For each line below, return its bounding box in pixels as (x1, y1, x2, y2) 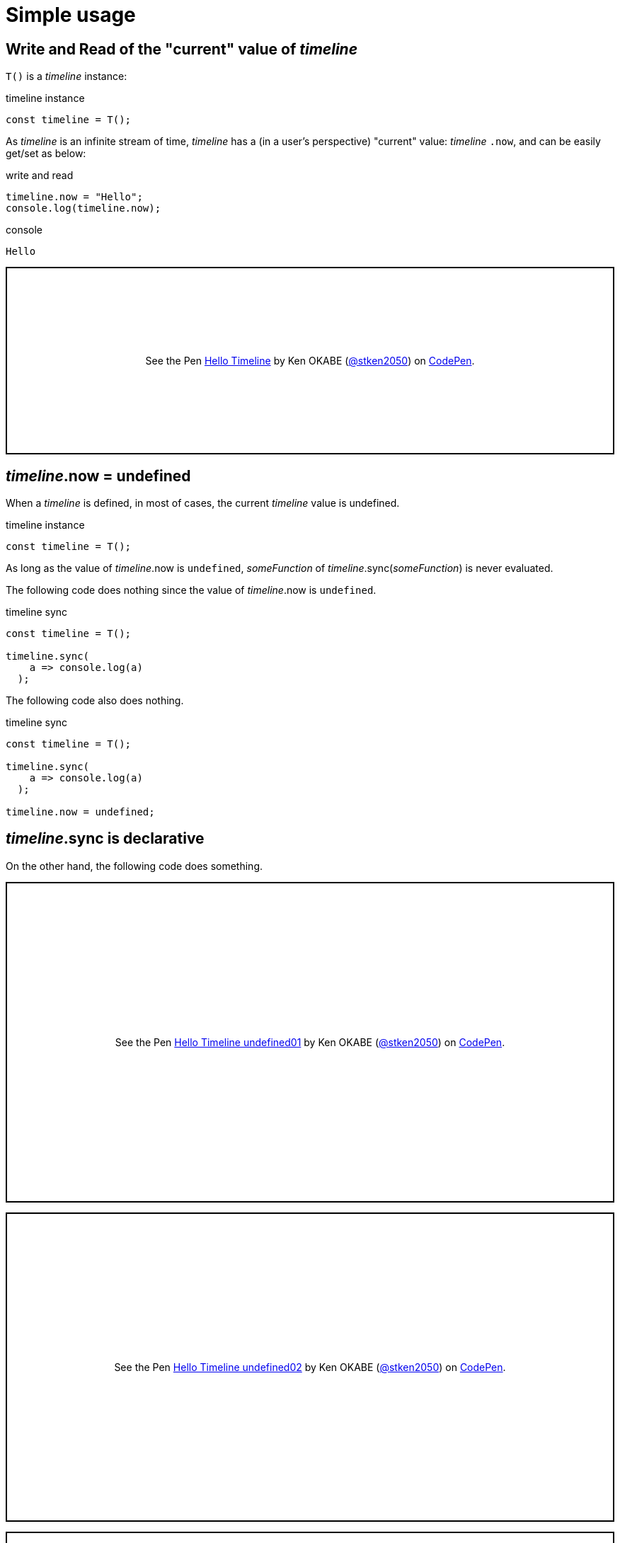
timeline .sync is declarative (6, 830, 205, 848)
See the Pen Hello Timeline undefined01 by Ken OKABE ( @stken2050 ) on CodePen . (115, 1036, 505, 1048)
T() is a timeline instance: (6, 70, 127, 83)
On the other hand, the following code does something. (6, 859, 263, 872)
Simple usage (6, 3, 136, 27)
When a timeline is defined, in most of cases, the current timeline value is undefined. (6, 497, 400, 510)
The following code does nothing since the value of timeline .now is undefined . (6, 584, 377, 597)
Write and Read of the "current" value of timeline (6, 40, 358, 58)
